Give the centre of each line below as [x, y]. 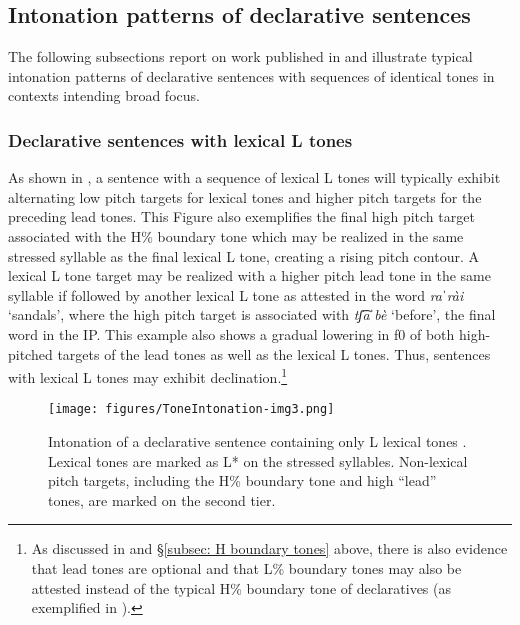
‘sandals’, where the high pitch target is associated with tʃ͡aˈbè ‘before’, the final [252, 314]
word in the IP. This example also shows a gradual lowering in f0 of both [231, 333]
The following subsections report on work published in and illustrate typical [240, 56]
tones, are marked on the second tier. [162, 499]
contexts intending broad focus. [104, 95]
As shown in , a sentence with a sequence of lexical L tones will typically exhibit [254, 177]
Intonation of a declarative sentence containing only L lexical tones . [257, 441]
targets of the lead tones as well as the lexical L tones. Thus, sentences [274, 353]
